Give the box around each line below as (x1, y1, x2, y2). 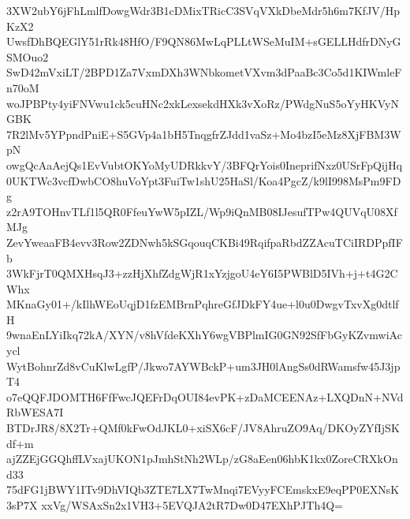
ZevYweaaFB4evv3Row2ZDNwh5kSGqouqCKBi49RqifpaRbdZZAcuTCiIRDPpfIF (6, 233, 403, 250)
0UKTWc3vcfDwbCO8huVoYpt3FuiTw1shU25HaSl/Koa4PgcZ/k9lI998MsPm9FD (6, 172, 401, 189)
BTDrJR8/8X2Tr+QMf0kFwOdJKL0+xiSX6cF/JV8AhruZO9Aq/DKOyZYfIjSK (6, 420, 400, 436)
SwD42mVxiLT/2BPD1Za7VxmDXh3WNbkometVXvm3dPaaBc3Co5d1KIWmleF (6, 64, 402, 80)
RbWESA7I (6, 404, 64, 420)
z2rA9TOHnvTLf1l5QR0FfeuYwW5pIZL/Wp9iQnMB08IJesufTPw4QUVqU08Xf (6, 203, 397, 219)
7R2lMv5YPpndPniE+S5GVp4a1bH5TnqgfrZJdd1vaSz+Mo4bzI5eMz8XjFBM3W (6, 125, 401, 142)
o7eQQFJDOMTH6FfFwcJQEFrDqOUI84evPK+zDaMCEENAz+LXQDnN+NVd (6, 388, 404, 405)
